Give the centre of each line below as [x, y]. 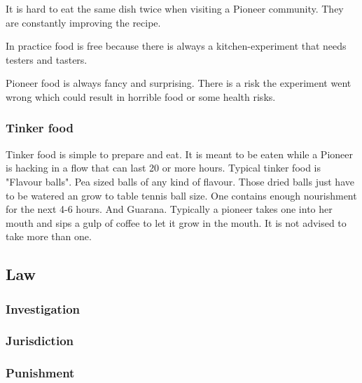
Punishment [40, 373]
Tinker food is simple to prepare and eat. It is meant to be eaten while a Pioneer [179, 154]
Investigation [43, 308]
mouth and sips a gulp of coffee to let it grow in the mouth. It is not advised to [176, 222]
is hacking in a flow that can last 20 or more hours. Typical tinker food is [163, 168]
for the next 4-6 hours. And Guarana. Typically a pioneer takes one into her [169, 209]
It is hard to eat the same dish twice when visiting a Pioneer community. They [175, 8]
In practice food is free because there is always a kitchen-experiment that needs [176, 46]
